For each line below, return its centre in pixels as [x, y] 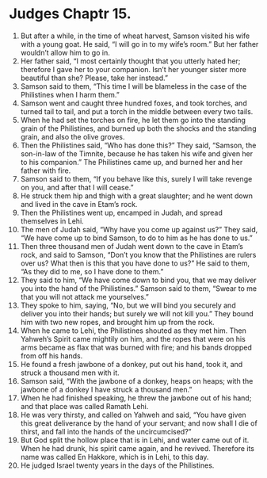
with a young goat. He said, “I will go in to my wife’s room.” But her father [139, 44]
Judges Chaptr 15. [70, 14]
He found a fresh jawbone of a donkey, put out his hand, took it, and [132, 364]
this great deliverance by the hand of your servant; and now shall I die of [139, 423]
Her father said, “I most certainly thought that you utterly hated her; [130, 61]
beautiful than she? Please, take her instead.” [94, 78]
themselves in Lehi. [52, 221]
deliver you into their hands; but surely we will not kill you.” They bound [137, 313]
